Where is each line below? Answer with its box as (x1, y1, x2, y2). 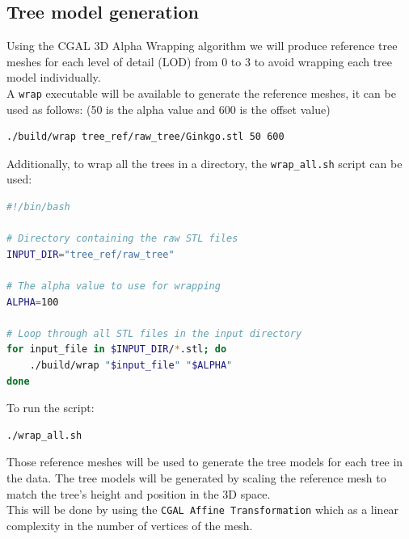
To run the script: (6, 399, 95, 416)
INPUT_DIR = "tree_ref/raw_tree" (6, 248, 175, 260)
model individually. (6, 69, 101, 86)
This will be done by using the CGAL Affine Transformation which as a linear (6, 501, 399, 518)
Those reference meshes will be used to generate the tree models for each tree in (6, 453, 403, 470)
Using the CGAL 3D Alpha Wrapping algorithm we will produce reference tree (6, 37, 398, 54)
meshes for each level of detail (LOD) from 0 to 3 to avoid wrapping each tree (6, 53, 393, 69)
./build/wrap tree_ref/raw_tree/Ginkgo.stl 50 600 (6, 131, 285, 143)
